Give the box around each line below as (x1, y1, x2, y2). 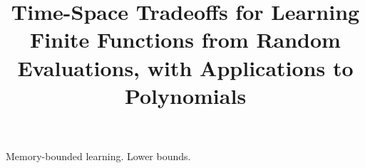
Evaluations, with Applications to (17, 53, 354, 82)
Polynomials (124, 80, 247, 110)
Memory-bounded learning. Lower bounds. (6, 148, 191, 163)
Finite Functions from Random (30, 25, 341, 54)
